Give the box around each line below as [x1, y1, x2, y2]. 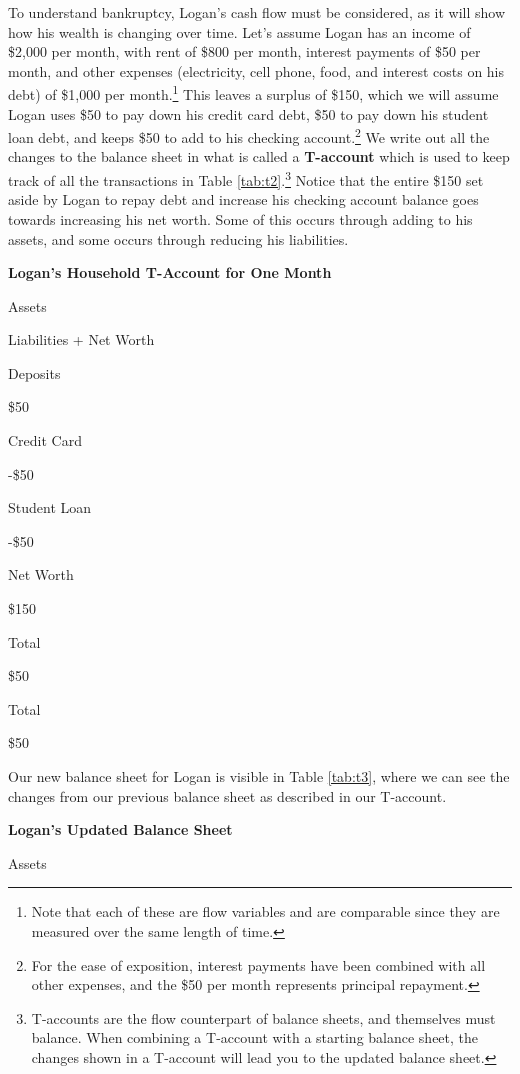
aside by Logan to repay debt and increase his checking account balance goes [8, 189, 479, 210]
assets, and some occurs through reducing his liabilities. [8, 228, 349, 249]
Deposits [8, 362, 61, 383]
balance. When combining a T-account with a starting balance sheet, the [31, 1027, 479, 1048]
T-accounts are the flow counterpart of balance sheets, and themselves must [31, 1007, 496, 1028]
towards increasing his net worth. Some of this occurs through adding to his [8, 208, 473, 229]
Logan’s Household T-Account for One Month [8, 262, 332, 283]
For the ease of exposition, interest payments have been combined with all [31, 954, 486, 975]
